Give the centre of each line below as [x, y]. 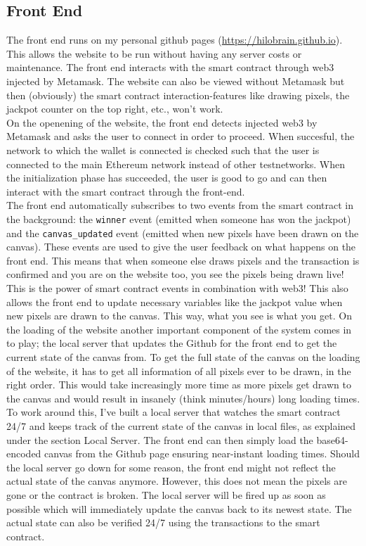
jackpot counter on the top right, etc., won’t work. [115, 109]
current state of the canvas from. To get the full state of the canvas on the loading [183, 356]
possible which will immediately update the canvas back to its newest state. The [179, 508]
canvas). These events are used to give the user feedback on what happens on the [181, 247]
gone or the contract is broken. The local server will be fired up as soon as [166, 494]
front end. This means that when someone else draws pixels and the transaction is [183, 260]
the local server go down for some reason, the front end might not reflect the [171, 467]
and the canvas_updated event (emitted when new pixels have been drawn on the [183, 233]
